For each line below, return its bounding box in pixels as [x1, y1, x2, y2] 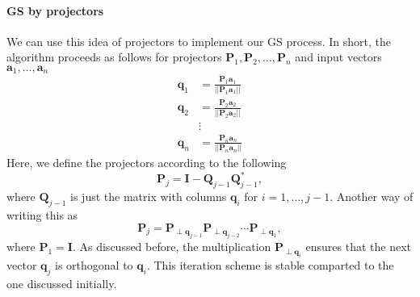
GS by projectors [6, 2, 104, 19]
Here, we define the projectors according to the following [6, 154, 287, 171]
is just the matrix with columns [70, 188, 227, 205]
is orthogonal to [55, 257, 133, 274]
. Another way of [330, 188, 414, 205]
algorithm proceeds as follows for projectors [6, 48, 222, 65]
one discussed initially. [6, 274, 117, 291]
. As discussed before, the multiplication [72, 238, 271, 255]
